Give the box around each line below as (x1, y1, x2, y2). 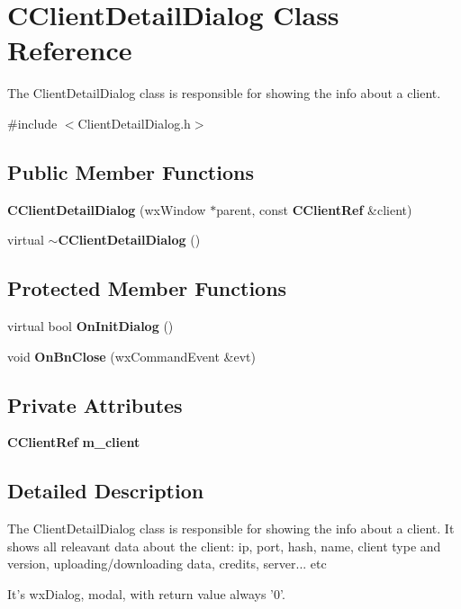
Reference (7, 31, 132, 68)
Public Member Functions (7, 157, 254, 185)
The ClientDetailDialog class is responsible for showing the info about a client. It (7, 519, 455, 538)
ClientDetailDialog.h (77, 113, 191, 132)
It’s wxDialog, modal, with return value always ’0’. (7, 585, 285, 604)
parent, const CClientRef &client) (216, 200, 412, 219)
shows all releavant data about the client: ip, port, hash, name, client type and (7, 536, 441, 555)
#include (7, 113, 58, 132)
